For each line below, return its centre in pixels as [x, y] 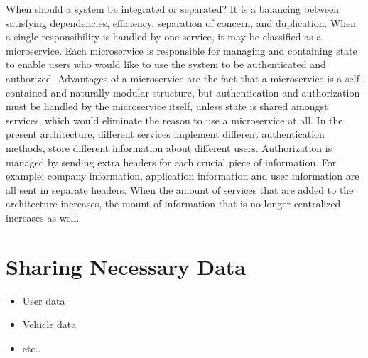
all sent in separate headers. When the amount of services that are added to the [180, 189]
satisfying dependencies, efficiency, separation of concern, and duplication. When [181, 22]
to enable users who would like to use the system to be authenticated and [166, 64]
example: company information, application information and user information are [183, 176]
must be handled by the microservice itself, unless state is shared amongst [167, 106]
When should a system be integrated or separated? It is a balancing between [173, 9]
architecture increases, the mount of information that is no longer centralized [173, 204]
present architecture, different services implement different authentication [165, 134]
